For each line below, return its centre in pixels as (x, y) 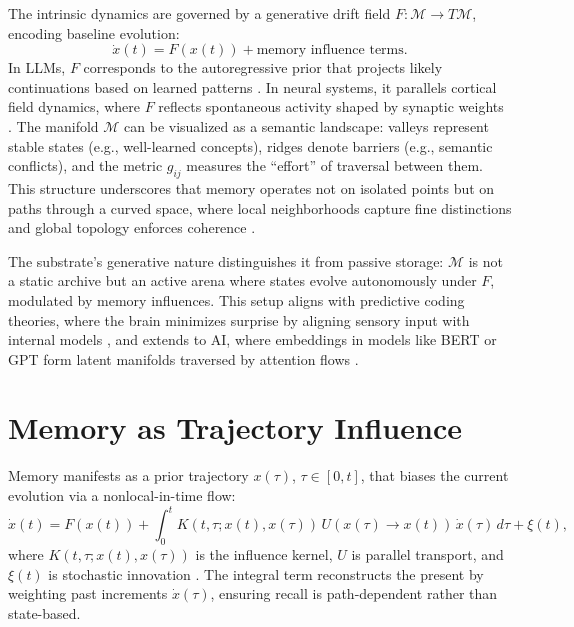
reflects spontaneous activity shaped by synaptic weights (331, 106)
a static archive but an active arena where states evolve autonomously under (242, 280)
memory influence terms (330, 50)
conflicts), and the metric (85, 165)
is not (485, 260)
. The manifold (53, 125)
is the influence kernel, (264, 553)
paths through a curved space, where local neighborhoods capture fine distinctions (260, 207)
